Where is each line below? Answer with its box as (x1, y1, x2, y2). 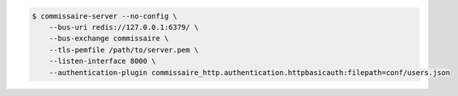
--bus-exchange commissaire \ (49, 34, 169, 44)
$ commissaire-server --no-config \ (32, 11, 178, 20)
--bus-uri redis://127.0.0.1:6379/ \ (49, 23, 199, 31)
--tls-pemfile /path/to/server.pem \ (49, 45, 199, 54)
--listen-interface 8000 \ (49, 56, 157, 66)
